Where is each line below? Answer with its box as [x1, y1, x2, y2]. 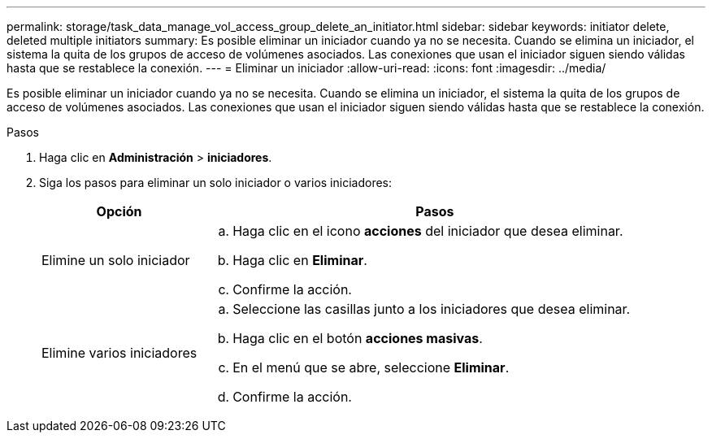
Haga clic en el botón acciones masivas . [232, 330, 483, 346]
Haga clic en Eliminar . [232, 252, 367, 268]
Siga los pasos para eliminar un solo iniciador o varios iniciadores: [39, 176, 393, 189]
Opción [96, 203, 142, 219]
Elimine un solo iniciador [41, 252, 190, 268]
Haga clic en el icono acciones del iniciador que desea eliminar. [232, 223, 623, 239]
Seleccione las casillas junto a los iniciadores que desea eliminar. [232, 301, 631, 317]
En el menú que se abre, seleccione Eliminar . [232, 359, 510, 376]
